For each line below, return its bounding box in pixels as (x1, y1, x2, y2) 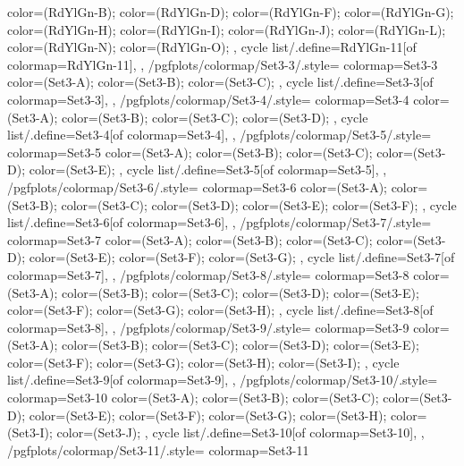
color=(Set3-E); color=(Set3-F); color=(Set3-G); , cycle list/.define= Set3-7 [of (29, 248, 455, 267)
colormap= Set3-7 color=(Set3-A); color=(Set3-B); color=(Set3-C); (7, 230, 373, 249)
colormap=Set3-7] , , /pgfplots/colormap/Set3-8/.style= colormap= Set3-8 (7, 265, 409, 284)
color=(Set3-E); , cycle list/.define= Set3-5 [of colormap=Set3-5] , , (29, 160, 387, 179)
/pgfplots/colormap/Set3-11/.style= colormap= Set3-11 (7, 440, 309, 459)
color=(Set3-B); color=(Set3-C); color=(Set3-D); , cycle (62, 107, 368, 126)
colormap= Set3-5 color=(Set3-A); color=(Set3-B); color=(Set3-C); (7, 142, 373, 161)
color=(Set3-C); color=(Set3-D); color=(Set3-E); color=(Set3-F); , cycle (61, 195, 457, 214)
